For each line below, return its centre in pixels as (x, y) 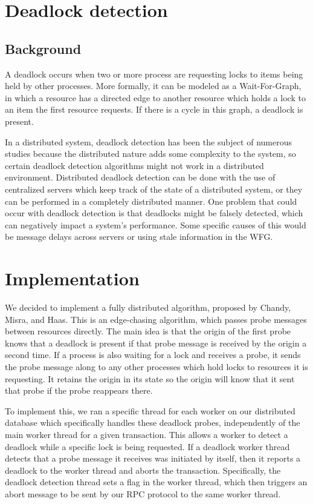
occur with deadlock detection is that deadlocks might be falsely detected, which (154, 213)
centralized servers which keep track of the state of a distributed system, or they (154, 189)
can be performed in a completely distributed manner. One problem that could (151, 201)
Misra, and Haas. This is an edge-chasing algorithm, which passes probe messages (156, 319)
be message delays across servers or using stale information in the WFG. (139, 237)
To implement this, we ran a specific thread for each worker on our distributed (150, 410)
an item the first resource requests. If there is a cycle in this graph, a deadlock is (154, 109)
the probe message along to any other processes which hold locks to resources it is (156, 366)
